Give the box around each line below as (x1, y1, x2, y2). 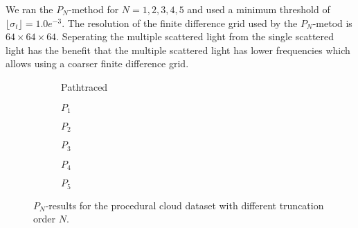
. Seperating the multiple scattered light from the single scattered (56, 29, 334, 44)
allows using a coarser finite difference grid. (6, 56, 189, 71)
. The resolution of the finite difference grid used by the (62, 15, 298, 30)
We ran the (6, 2, 53, 16)
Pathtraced (61, 79, 108, 94)
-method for (68, 2, 119, 16)
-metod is (312, 15, 352, 30)
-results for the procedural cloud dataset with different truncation (45, 198, 324, 212)
